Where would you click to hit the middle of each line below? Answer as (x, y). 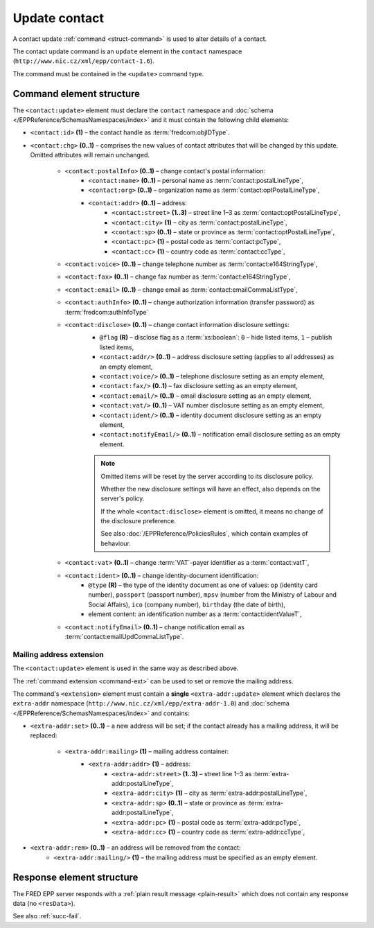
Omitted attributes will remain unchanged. (90, 155)
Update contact (58, 18)
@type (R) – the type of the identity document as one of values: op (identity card (203, 585)
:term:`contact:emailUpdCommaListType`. (124, 636)
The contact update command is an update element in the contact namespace (127, 51)
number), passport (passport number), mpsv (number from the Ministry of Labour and (213, 595)
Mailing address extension (58, 654)
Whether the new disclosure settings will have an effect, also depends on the (211, 489)
